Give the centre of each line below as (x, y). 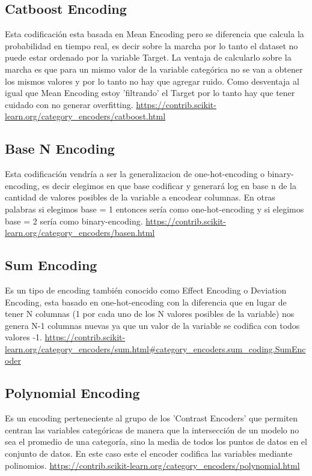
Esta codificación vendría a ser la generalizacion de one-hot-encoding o (135, 174)
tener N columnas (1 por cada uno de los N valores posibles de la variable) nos (150, 314)
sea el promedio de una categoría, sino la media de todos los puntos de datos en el (156, 441)
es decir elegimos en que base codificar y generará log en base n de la (169, 185)
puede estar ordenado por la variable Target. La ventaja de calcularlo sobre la (148, 57)
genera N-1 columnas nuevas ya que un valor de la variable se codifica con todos (152, 325)
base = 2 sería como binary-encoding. (74, 221)
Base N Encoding (60, 149)
